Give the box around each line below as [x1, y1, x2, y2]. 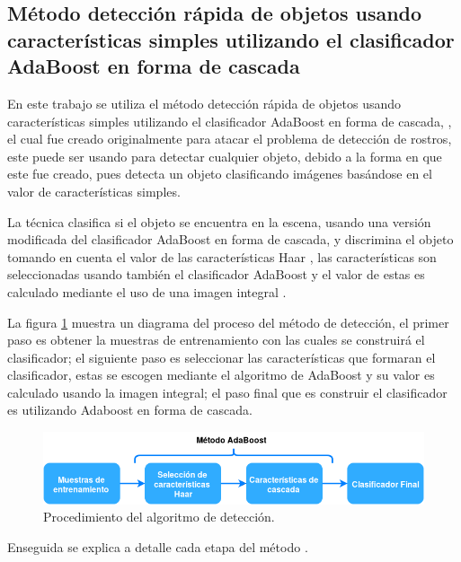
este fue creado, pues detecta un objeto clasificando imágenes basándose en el [7, 164, 432, 183]
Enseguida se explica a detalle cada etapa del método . [7, 537, 308, 556]
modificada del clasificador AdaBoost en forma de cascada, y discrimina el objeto [7, 230, 454, 249]
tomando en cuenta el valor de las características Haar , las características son [7, 247, 437, 266]
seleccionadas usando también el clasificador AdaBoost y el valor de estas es [7, 265, 425, 284]
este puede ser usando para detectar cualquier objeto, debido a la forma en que [7, 146, 442, 165]
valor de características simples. [7, 181, 181, 200]
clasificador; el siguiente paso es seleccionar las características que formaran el [7, 347, 436, 366]
